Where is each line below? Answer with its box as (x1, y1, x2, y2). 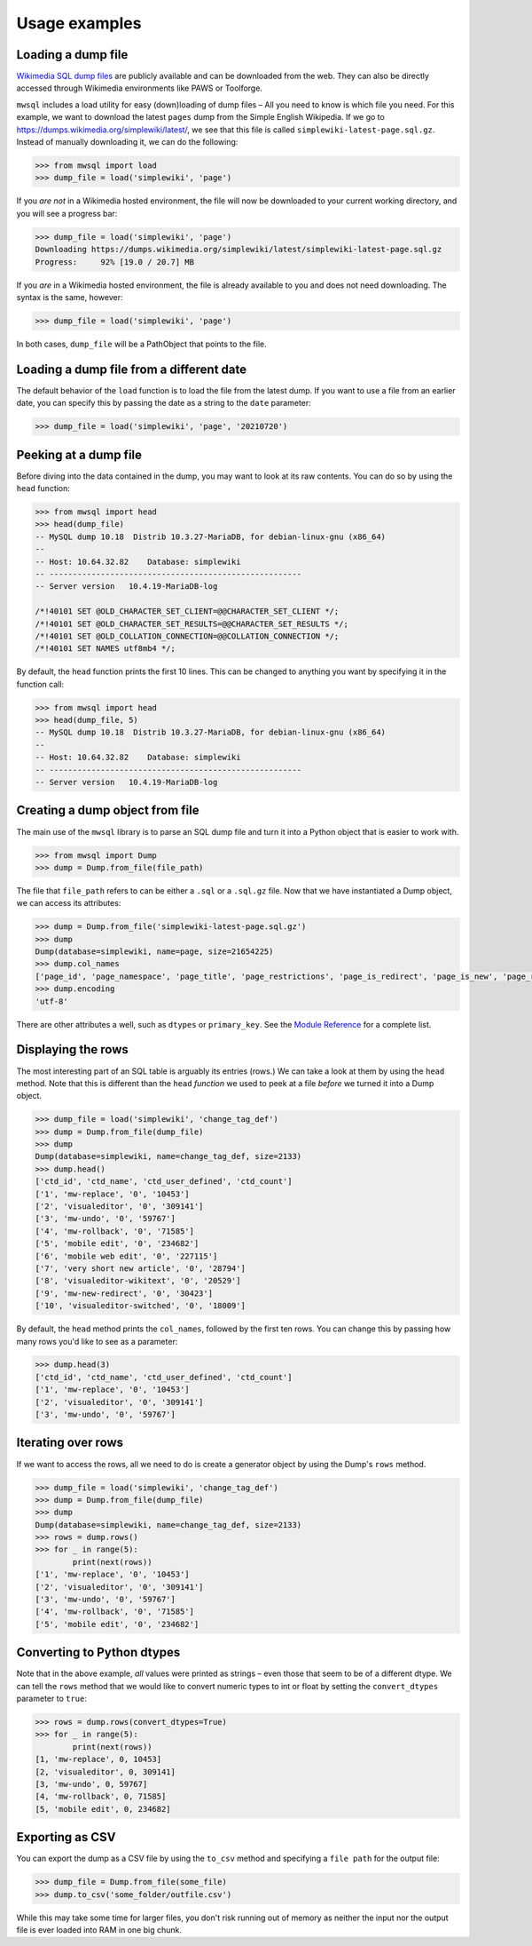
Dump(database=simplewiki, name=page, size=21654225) (35, 947, 274, 957)
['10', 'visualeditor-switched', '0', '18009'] (35, 1301, 246, 1311)
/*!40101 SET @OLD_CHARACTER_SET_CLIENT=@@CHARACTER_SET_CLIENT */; (35, 607, 340, 616)
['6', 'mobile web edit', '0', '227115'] (35, 1251, 218, 1261)
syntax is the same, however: (16, 291, 123, 302)
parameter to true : (16, 1693, 88, 1704)
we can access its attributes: (16, 898, 121, 909)
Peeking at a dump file (16, 447, 142, 462)
